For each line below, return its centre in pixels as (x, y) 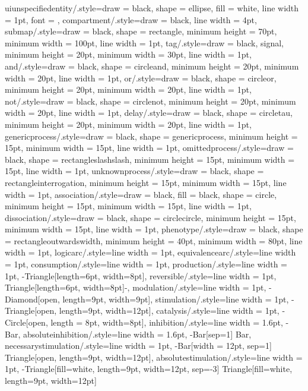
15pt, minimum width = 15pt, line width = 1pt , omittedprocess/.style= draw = (149, 148)
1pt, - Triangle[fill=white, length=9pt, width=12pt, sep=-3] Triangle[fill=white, (149, 369)
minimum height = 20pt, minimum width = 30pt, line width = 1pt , (128, 54)
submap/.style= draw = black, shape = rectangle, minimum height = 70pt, (141, 31)
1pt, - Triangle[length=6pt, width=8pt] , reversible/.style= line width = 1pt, (141, 275)
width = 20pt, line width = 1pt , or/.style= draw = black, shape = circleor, (141, 78)
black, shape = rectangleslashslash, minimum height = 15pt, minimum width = (150, 159)
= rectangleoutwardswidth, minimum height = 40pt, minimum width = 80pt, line (154, 240)
